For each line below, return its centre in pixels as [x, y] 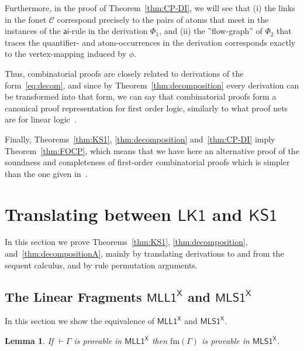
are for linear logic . [41, 119]
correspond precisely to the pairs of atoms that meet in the [163, 19]
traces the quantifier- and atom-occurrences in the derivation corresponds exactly [150, 42]
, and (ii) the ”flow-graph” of [211, 31]
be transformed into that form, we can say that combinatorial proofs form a [141, 96]
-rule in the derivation [108, 31]
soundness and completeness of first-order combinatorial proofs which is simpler [147, 162]
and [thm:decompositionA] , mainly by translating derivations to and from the [144, 253]
